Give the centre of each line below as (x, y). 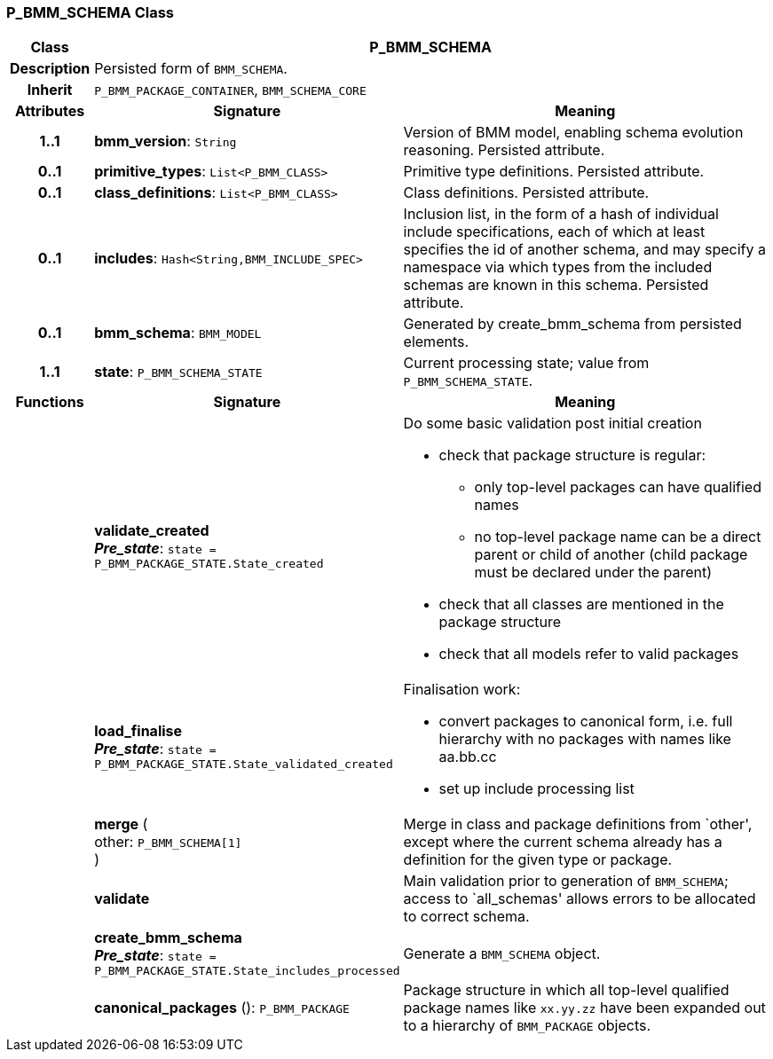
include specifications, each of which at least (554, 232)
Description (50, 69)
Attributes (50, 111)
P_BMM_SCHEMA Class (90, 12)
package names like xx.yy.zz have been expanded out (584, 1008)
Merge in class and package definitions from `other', (578, 824)
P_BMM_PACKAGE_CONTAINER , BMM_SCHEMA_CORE (230, 90)
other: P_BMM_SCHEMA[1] (168, 842)
